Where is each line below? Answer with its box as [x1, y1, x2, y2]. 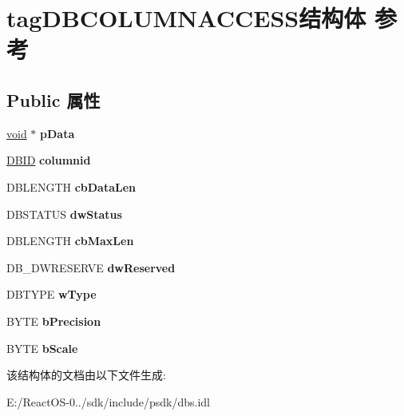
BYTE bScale [6, 339, 78, 356]
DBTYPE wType [6, 286, 97, 303]
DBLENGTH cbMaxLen [6, 232, 134, 249]
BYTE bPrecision [6, 312, 101, 329]
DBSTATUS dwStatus [6, 205, 122, 222]
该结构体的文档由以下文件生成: [6, 366, 166, 383]
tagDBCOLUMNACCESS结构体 [6, 2, 366, 34]
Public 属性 [6, 87, 101, 112]
